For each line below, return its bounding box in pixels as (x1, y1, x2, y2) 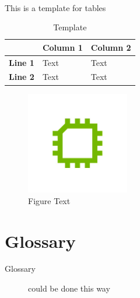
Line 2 (9, 71, 34, 83)
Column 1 (42, 41, 83, 53)
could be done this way (28, 282, 110, 295)
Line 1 (9, 56, 34, 68)
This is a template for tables (5, 1, 106, 13)
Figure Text (28, 194, 71, 206)
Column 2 (90, 41, 131, 53)
